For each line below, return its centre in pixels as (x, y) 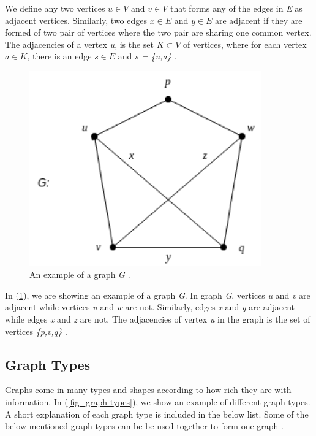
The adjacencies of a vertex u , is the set (80, 44)
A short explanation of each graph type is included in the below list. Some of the (157, 414)
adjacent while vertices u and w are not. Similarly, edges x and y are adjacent (150, 307)
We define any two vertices (55, 8)
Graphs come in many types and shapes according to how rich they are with (148, 390)
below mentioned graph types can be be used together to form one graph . (144, 426)
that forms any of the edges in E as (236, 8)
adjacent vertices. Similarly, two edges (76, 20)
